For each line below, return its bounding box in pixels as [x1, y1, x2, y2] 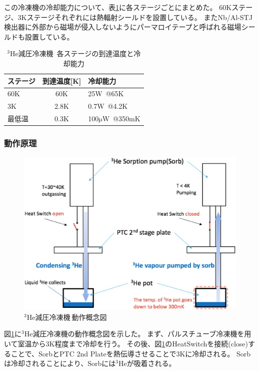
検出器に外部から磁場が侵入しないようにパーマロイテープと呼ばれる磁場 [4, 22, 241, 32]
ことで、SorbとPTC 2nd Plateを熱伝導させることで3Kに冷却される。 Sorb [10, 348, 250, 358]
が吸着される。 [126, 358, 176, 368]
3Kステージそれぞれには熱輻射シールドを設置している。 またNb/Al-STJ [17, 12, 252, 22]
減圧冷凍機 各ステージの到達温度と [18, 48, 134, 59]
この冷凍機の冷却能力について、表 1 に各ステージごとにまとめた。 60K [4, 2, 232, 12]
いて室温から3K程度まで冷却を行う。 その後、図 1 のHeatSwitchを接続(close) [4, 338, 248, 348]
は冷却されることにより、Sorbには [4, 358, 116, 368]
